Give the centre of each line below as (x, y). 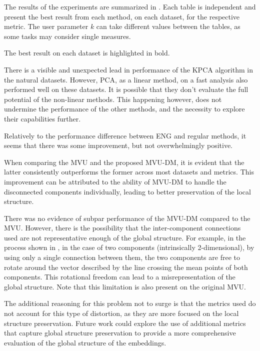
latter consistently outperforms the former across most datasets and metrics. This (129, 172)
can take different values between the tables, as (168, 26)
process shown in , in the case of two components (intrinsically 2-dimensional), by (129, 247)
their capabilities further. (42, 118)
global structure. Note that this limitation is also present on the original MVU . (125, 286)
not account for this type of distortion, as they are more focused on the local (121, 313)
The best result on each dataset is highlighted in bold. (87, 53)
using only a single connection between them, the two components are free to (122, 257)
